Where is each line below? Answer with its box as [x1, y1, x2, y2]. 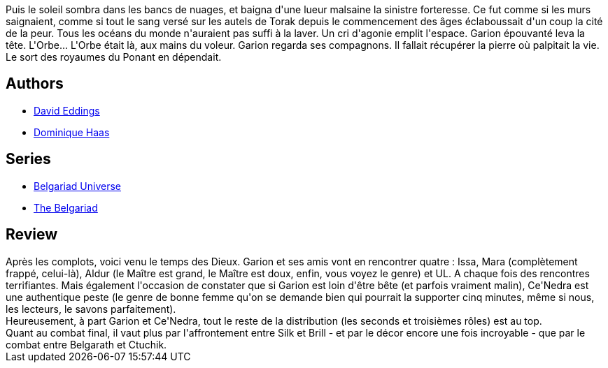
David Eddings [34, 104, 100, 117]
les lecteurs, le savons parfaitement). [6, 302, 176, 315]
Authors [6, 75, 64, 93]
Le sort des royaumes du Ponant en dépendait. [6, 51, 222, 63]
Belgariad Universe [34, 179, 121, 192]
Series [6, 150, 51, 168]
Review [6, 226, 58, 244]
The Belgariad [34, 201, 98, 214]
